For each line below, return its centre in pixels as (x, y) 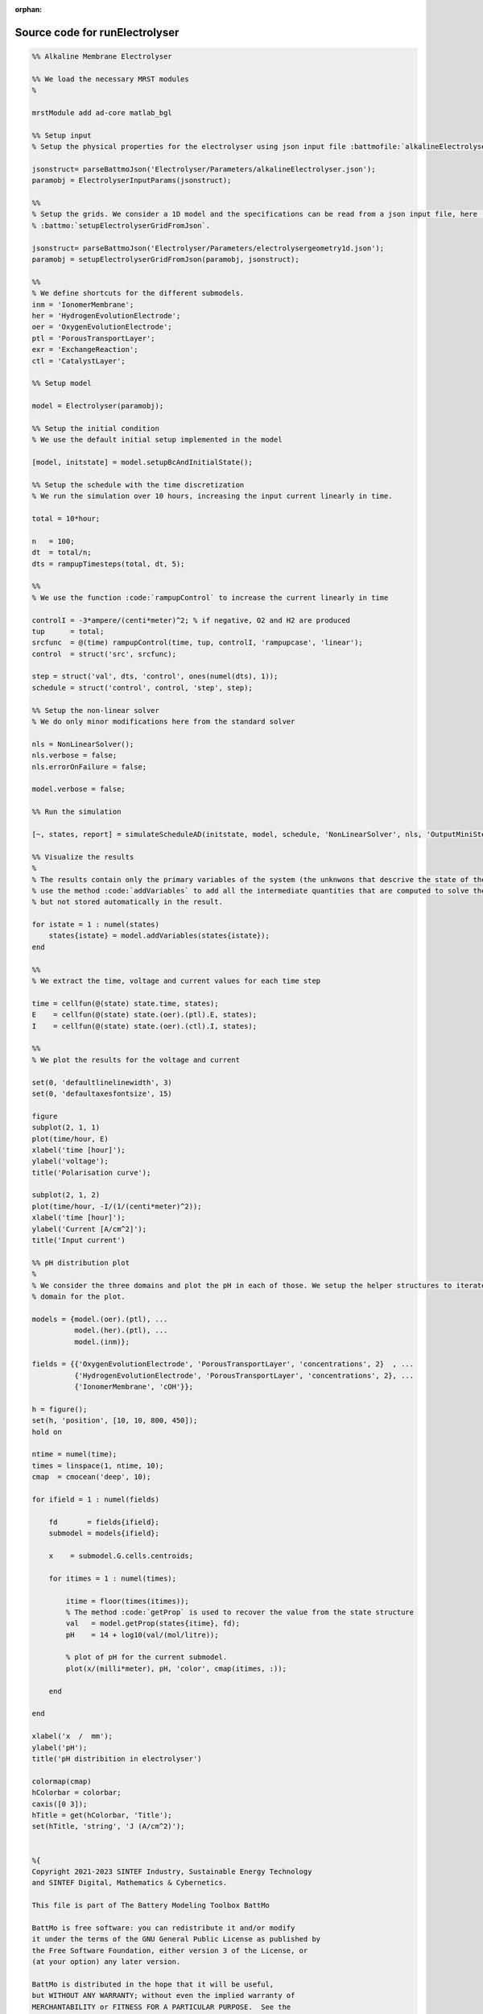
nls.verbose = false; (74, 756)
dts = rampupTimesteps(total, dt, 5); (108, 564)
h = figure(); (60, 1409)
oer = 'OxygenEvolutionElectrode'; (102, 327)
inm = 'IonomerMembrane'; (83, 305)
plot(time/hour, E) (70, 1139)
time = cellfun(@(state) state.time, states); (125, 1003)
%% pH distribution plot (81, 1262)
